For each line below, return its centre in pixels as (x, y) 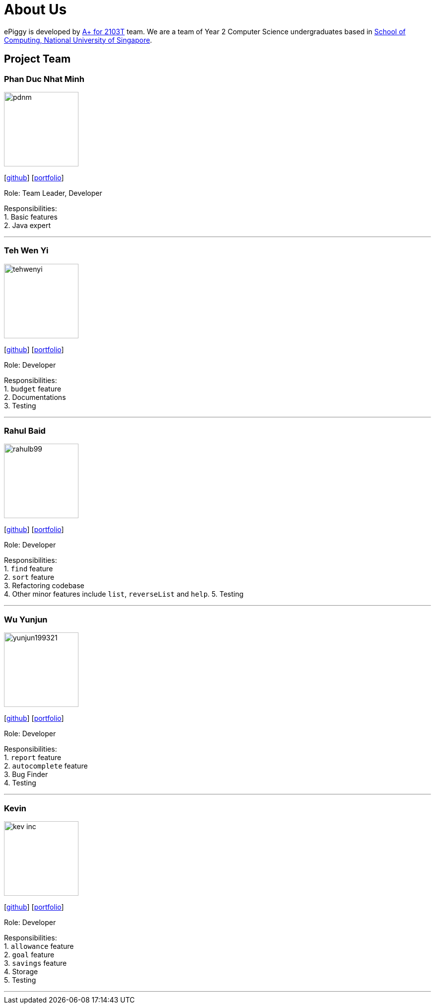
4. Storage (21, 971)
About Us (36, 9)
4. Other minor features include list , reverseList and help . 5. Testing (124, 594)
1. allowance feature (39, 946)
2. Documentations (35, 397)
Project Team (37, 59)
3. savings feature (36, 963)
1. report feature (33, 758)
